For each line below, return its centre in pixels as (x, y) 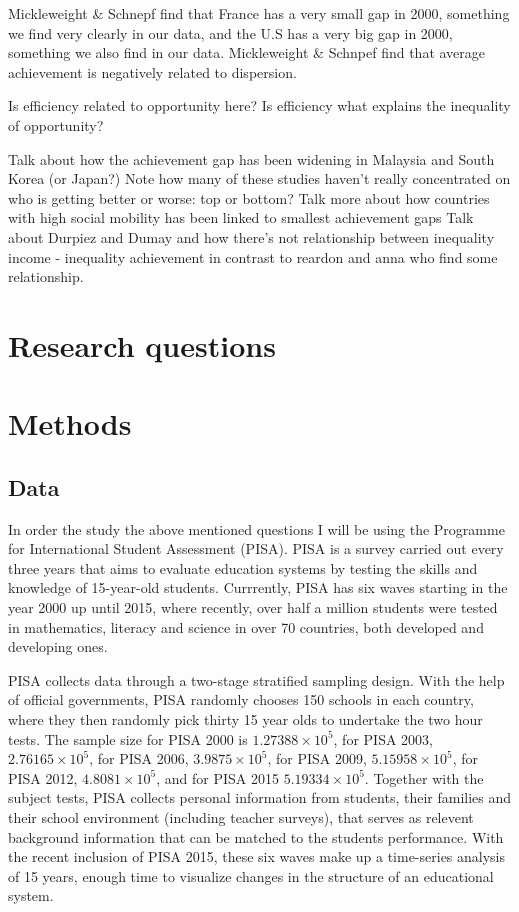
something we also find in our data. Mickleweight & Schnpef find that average (247, 52)
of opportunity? (56, 124)
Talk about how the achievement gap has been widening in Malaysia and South (251, 158)
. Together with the (424, 777)
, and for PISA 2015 (218, 777)
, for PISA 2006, (139, 758)
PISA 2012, (43, 777)
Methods (70, 423)
